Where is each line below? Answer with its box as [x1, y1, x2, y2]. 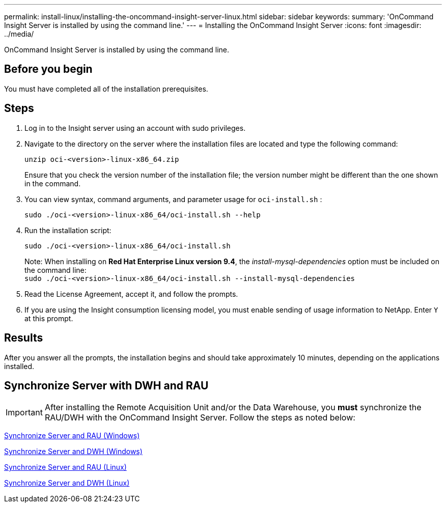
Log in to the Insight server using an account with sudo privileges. [24, 123, 246, 132]
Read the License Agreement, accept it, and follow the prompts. [24, 289, 238, 298]
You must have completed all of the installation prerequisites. [4, 84, 208, 93]
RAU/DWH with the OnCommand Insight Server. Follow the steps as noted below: [44, 412, 355, 423]
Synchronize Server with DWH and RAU [4, 379, 209, 392]
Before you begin [4, 63, 93, 76]
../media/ [4, 30, 34, 38]
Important [6, 407, 43, 418]
